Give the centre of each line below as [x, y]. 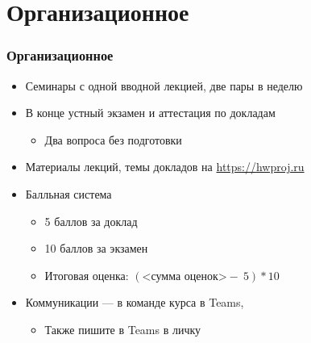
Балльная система [68, 193]
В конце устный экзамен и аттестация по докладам [150, 113]
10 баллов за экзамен [96, 248]
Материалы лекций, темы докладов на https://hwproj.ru [165, 167]
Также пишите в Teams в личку [123, 329]
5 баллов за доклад [91, 221]
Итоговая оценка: [87, 275]
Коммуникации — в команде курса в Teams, [135, 302]
